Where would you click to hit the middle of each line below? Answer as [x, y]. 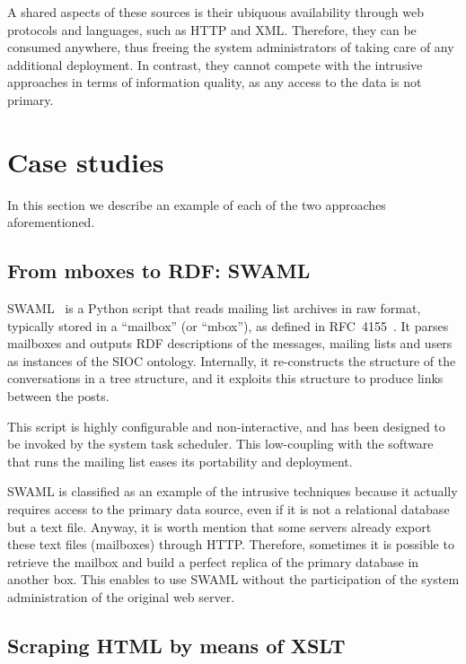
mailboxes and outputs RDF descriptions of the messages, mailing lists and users [230, 343]
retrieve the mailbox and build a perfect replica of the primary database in [213, 561]
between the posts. [58, 396]
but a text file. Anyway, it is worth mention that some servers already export [220, 526]
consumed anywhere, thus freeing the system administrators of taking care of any [231, 47]
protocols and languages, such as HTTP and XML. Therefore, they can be [212, 29]
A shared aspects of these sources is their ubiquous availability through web [215, 12]
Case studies [86, 161]
